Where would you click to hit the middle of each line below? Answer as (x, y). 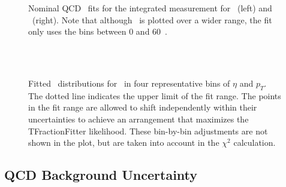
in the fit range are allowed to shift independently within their (143, 107)
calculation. (255, 142)
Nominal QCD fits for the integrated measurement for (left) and (150, 8)
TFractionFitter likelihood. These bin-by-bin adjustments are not (148, 131)
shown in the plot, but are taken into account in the (124, 142)
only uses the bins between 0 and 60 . (98, 31)
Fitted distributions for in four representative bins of (129, 83)
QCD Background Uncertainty (101, 175)
